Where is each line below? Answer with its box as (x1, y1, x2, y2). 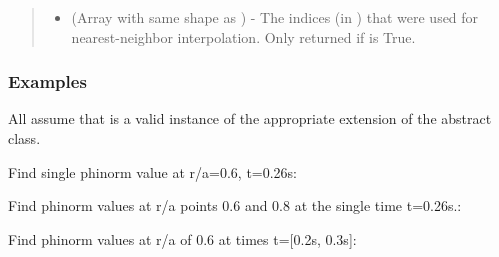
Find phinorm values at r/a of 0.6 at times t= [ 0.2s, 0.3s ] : (8, 228, 357, 249)
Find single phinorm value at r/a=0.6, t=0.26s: (8, 161, 298, 182)
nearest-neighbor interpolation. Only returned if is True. (71, 26, 416, 47)
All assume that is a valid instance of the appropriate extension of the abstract (8, 108, 492, 129)
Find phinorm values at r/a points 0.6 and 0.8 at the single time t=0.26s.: (8, 195, 462, 216)
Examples (8, 69, 87, 94)
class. (8, 128, 41, 148)
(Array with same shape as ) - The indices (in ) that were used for (71, 7, 479, 27)
